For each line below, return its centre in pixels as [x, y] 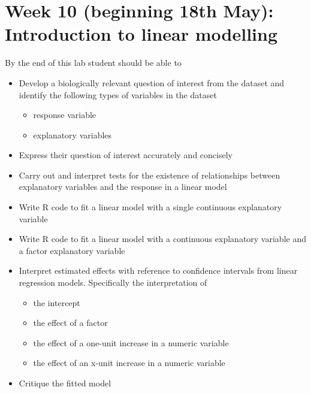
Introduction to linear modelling [141, 34]
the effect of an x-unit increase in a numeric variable [129, 363]
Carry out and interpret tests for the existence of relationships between [150, 175]
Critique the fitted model [65, 383]
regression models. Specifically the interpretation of [113, 282]
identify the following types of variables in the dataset [118, 94]
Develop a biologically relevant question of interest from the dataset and [152, 82]
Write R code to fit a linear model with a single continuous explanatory [150, 207]
